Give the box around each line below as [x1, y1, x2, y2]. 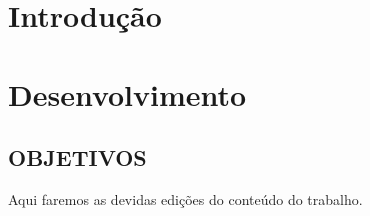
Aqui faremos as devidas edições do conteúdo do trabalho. [8, 188, 363, 209]
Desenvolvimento [8, 73, 247, 114]
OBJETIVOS [8, 142, 147, 173]
